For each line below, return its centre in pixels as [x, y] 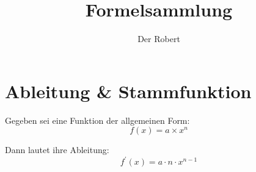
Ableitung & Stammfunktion [128, 91]
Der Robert [159, 39]
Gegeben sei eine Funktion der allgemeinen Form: [97, 120]
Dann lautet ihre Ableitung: [57, 150]
